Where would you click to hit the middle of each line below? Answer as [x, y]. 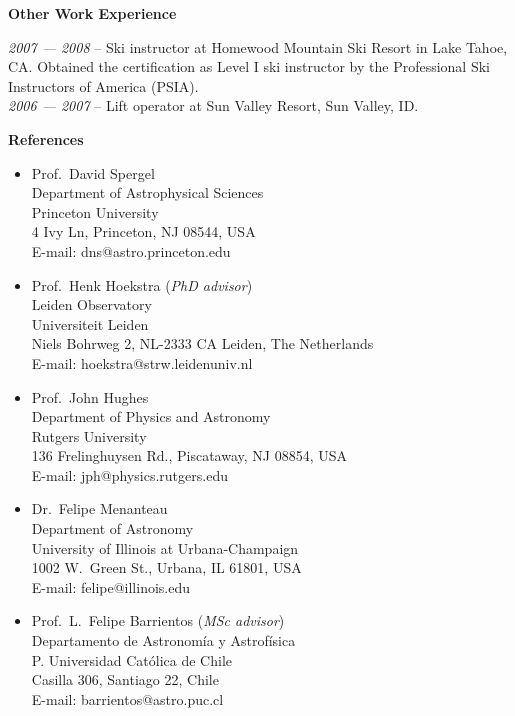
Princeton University [95, 211]
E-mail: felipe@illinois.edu [110, 586]
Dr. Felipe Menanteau [99, 508]
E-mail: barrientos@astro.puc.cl [127, 698]
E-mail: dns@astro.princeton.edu [131, 250]
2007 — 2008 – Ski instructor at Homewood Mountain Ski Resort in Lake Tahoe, [258, 46]
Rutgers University [89, 435]
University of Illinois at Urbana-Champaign [165, 547]
